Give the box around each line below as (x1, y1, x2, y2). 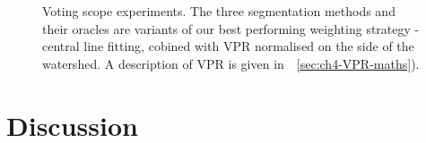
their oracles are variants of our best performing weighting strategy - (42, 19, 420, 38)
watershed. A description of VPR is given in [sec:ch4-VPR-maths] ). (42, 54, 420, 72)
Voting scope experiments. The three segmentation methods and (42, 2, 396, 20)
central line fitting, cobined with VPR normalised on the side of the (42, 37, 414, 55)
